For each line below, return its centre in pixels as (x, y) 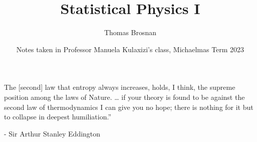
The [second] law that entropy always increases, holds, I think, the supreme (120, 87)
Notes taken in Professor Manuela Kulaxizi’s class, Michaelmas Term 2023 (130, 49)
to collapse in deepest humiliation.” (58, 117)
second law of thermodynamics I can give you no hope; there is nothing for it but (129, 107)
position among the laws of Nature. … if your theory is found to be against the (124, 97)
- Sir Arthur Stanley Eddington (52, 133)
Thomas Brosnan (130, 32)
